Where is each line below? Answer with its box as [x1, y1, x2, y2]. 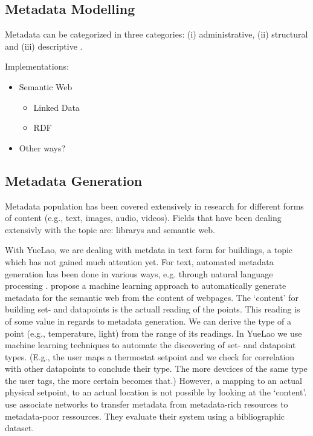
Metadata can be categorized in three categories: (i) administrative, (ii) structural [5, 28, 308, 41]
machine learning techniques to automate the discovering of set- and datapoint [5, 339, 296, 351]
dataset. [5, 421, 34, 434]
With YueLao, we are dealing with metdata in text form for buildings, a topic [5, 243, 293, 256]
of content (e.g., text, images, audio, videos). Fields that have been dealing [5, 211, 282, 224]
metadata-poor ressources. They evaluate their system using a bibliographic [5, 409, 285, 422]
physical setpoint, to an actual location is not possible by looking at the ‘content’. [5, 386, 307, 398]
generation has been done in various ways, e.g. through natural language [5, 267, 273, 280]
